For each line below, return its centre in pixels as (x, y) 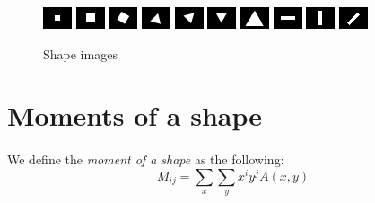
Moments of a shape (135, 115)
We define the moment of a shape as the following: (146, 159)
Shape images (80, 53)
